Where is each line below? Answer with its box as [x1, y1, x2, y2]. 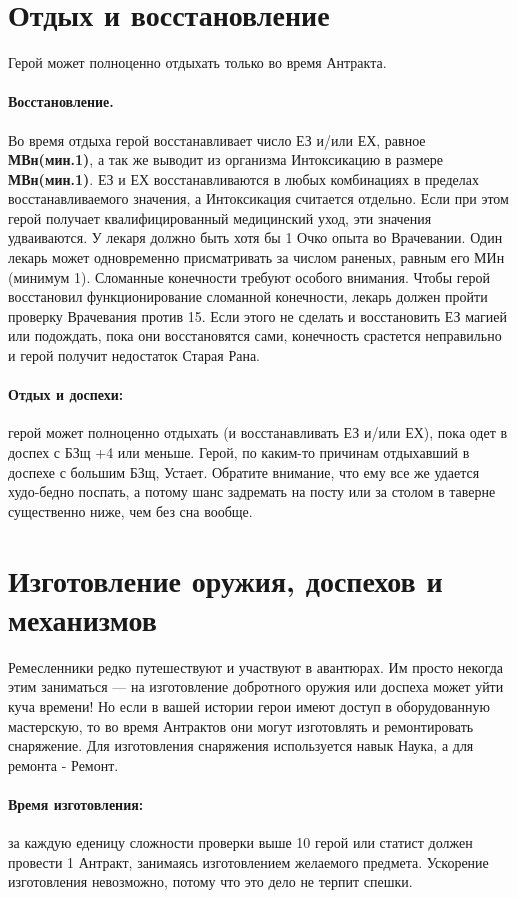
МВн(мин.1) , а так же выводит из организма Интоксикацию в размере [8, 149, 443, 170]
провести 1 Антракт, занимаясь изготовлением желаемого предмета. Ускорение [8, 851, 489, 872]
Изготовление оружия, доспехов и [8, 559, 443, 600]
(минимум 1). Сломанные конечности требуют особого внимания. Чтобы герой [8, 266, 491, 287]
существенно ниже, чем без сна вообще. [8, 500, 253, 521]
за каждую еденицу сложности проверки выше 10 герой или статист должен [8, 832, 473, 853]
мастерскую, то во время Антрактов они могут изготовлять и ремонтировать [8, 715, 474, 736]
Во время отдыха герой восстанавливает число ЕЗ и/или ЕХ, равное [8, 129, 426, 150]
